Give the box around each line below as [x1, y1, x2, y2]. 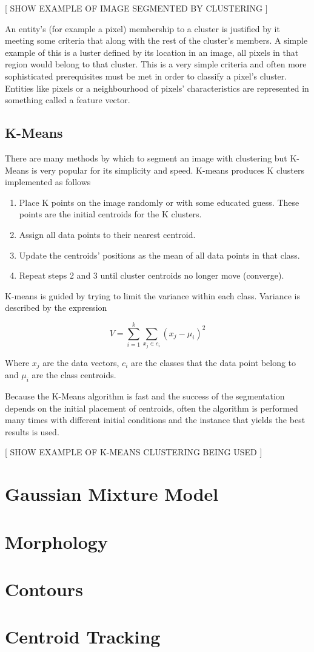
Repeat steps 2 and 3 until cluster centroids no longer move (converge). [19, 269, 284, 282]
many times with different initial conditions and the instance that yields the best [5, 413, 306, 426]
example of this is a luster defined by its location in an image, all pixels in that [5, 46, 299, 58]
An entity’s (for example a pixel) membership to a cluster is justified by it [5, 22, 280, 35]
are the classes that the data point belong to [130, 356, 296, 368]
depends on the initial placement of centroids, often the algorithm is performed [5, 401, 298, 414]
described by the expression [5, 301, 107, 314]
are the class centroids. [32, 368, 116, 381]
